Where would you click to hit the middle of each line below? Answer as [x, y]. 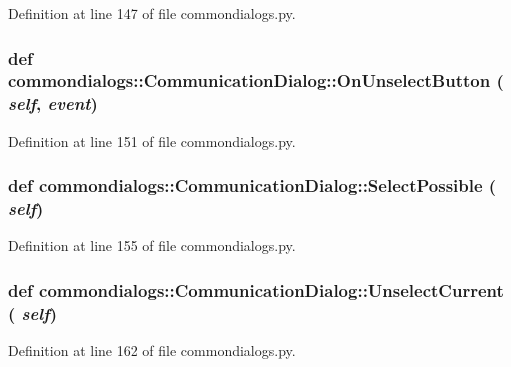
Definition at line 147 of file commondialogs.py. [152, 13]
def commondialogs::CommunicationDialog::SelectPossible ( [252, 185]
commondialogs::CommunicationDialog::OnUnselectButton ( [256, 80]
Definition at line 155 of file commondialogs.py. [152, 245]
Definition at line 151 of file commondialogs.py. [152, 140]
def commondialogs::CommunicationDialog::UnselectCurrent [256, 289]
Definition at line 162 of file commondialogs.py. [152, 350]
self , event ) [53, 103]
